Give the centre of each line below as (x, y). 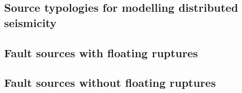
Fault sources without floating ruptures (110, 83)
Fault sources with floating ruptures (101, 52)
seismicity (30, 22)
